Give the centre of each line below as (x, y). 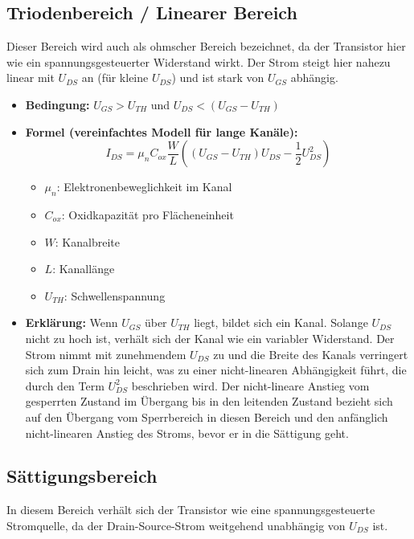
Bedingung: (57, 104)
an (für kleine (115, 78)
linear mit (31, 78)
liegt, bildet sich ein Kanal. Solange (281, 323)
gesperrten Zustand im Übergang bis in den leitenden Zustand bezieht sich (209, 401)
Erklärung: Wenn (72, 323)
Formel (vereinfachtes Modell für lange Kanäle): (162, 131)
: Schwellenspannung (115, 295)
